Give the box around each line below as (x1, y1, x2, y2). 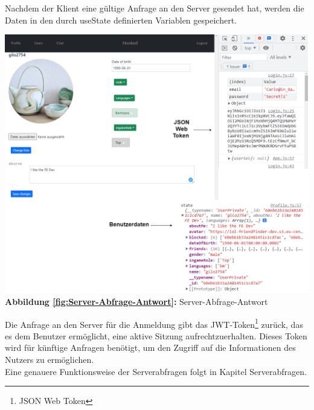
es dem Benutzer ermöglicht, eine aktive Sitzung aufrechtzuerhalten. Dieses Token (5, 329, 307, 342)
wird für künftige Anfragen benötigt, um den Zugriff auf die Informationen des (5, 341, 296, 354)
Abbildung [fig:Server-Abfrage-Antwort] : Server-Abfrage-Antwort (5, 295, 268, 307)
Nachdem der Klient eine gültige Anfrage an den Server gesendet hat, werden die (5, 2, 304, 14)
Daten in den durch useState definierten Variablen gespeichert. (5, 13, 237, 26)
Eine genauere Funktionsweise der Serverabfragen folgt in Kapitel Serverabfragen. (5, 365, 307, 377)
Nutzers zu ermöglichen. (5, 353, 94, 366)
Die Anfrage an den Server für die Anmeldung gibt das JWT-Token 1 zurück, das (5, 316, 303, 330)
